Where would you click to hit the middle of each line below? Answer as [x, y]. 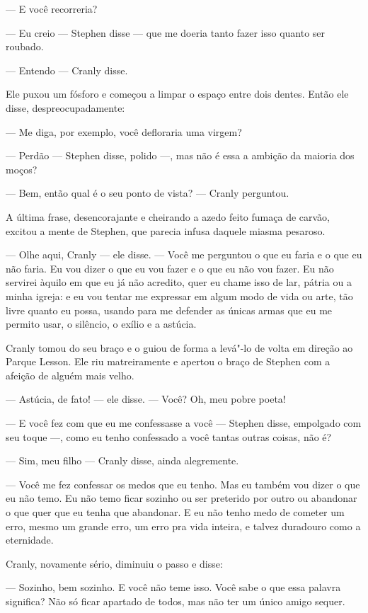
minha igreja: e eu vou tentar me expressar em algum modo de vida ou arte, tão [179, 296]
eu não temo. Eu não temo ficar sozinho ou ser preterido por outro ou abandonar [182, 498]
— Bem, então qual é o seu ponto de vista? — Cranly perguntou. [148, 193]
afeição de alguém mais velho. [70, 375]
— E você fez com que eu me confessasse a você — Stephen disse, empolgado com [184, 423]
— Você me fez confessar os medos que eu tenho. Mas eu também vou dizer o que [183, 484]
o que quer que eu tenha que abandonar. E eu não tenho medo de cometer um [175, 512]
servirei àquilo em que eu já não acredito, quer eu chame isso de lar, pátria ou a [179, 282]
